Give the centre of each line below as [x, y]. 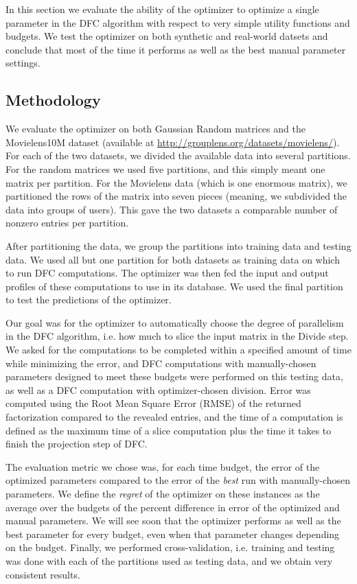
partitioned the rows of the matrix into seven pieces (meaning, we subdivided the [176, 196]
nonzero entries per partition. [67, 223]
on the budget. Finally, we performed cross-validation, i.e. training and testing [170, 547]
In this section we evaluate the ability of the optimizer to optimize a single [162, 9]
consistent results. [43, 574]
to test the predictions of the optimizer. [89, 300]
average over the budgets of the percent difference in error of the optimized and [173, 507]
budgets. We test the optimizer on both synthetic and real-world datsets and [167, 36]
